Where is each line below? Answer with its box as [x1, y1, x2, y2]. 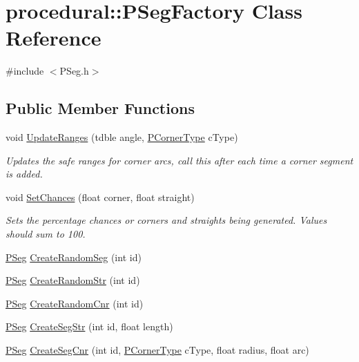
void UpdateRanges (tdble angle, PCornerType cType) [6, 130, 238, 144]
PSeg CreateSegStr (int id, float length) [6, 319, 173, 334]
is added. [6, 166, 43, 181]
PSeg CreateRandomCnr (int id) [6, 296, 144, 310]
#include [6, 64, 44, 78]
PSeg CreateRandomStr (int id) [6, 273, 140, 287]
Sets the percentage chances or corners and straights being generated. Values [6, 213, 327, 227]
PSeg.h [59, 64, 89, 78]
